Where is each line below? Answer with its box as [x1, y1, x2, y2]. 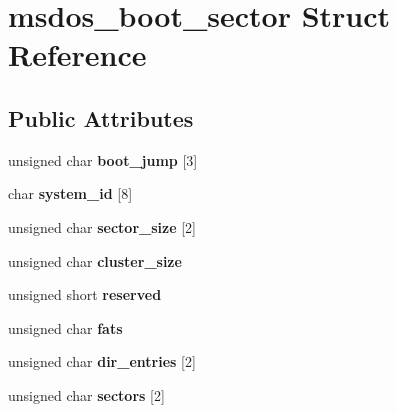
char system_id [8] [8, 183, 133, 204]
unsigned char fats [8, 317, 123, 338]
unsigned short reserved [8, 284, 162, 305]
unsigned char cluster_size [8, 250, 182, 271]
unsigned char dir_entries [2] [8, 351, 196, 372]
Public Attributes [8, 102, 194, 133]
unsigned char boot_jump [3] [8, 149, 198, 170]
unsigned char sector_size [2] [8, 216, 196, 237]
